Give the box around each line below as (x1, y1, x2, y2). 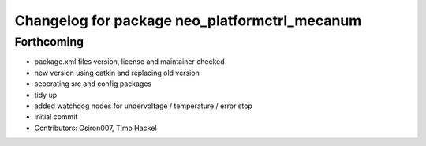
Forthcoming (14, 35, 84, 49)
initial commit (34, 112, 78, 122)
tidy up (34, 90, 58, 99)
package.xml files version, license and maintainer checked (34, 57, 225, 66)
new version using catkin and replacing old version (34, 68, 200, 77)
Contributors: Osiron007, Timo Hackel (34, 123, 157, 133)
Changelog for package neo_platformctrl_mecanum (14, 12, 362, 29)
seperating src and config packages (34, 79, 152, 88)
